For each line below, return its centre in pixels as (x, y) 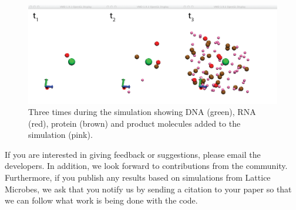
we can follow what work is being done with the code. (101, 200)
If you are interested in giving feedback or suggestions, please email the (133, 154)
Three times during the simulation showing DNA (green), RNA (142, 112)
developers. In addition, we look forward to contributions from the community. (146, 166)
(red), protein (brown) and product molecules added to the (134, 123)
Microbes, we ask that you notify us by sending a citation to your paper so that (148, 189)
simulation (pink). (60, 135)
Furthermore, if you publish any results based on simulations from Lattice (138, 177)
